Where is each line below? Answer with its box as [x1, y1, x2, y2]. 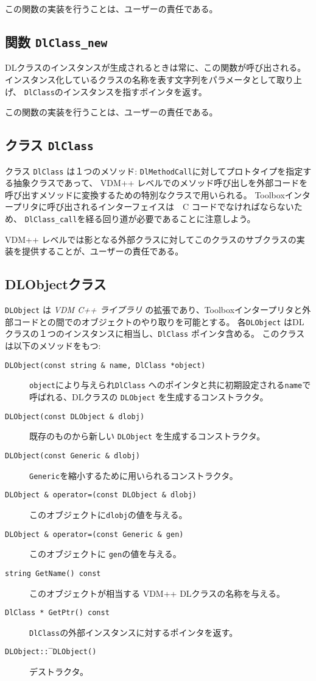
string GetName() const [5, 569, 101, 578]
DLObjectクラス [5, 275, 107, 294]
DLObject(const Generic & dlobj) [5, 451, 140, 460]
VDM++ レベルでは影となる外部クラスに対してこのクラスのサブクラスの [5, 232, 297, 245]
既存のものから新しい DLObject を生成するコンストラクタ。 [29, 430, 265, 442]
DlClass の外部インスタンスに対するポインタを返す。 [29, 625, 238, 638]
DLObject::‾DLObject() [5, 647, 97, 657]
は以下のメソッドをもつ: [5, 339, 101, 352]
